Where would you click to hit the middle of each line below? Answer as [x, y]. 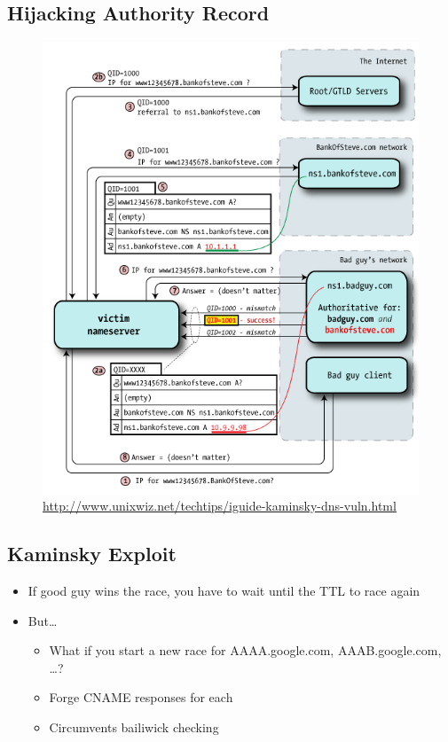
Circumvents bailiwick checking [134, 726]
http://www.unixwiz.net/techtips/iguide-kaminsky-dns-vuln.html [220, 506]
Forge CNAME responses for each [141, 697]
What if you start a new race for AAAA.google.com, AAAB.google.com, [245, 650]
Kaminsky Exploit [92, 554]
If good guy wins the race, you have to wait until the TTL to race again [224, 590]
